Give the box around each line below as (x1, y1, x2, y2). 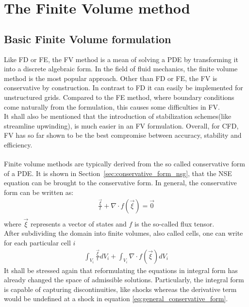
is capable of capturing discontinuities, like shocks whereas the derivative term (4, 284, 237, 294)
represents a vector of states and (30, 218, 127, 228)
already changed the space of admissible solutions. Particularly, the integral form (4, 275, 244, 285)
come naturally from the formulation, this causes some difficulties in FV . (4, 101, 220, 112)
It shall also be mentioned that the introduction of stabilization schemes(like (4, 111, 232, 121)
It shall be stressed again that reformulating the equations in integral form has (4, 265, 238, 275)
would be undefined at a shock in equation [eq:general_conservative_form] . (4, 293, 228, 304)
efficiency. (4, 139, 33, 149)
